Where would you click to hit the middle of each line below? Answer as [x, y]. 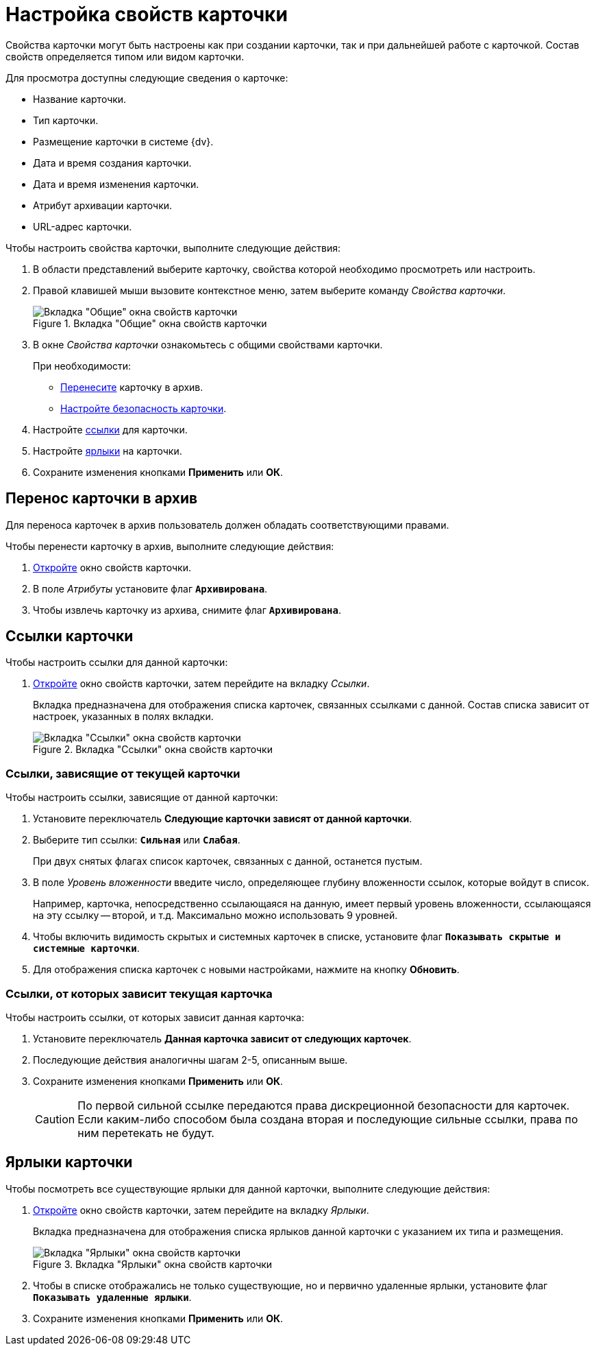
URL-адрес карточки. [83, 226]
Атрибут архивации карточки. [103, 205]
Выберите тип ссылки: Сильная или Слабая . [137, 840]
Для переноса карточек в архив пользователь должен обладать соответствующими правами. [227, 525]
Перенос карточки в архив [102, 499]
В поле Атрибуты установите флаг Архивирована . [150, 588]
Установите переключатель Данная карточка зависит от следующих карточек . [222, 1038]
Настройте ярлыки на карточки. [108, 451]
